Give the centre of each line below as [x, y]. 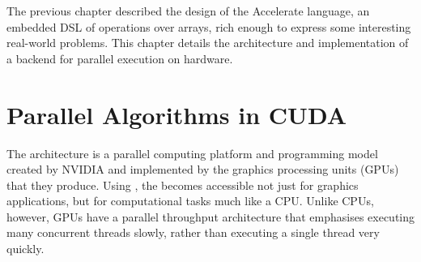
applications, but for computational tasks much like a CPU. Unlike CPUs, [190, 201]
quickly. [26, 249]
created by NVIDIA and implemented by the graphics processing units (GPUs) [203, 169]
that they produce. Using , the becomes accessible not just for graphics [183, 185]
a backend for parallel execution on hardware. [120, 58]
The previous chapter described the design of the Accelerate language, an [188, 11]
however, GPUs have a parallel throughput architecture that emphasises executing [211, 216]
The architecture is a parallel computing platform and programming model [192, 153]
